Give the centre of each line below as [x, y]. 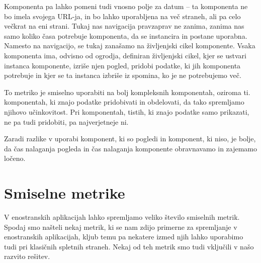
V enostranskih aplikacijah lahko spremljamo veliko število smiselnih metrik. [122, 217]
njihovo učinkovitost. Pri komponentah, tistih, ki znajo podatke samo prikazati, [127, 111]
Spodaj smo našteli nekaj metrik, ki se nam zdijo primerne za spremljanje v [121, 227]
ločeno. [15, 158]
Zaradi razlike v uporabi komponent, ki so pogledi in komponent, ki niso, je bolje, [130, 139]
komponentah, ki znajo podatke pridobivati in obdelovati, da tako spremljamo [124, 102]
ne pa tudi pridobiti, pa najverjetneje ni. [66, 121]
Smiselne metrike [65, 193]
